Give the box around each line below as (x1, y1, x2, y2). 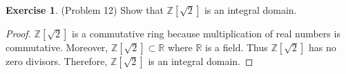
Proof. (6, 26, 31, 40)
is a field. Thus (205, 40, 268, 54)
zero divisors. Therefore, (6, 54, 108, 68)
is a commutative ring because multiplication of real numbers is (72, 26, 340, 40)
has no (308, 40, 336, 54)
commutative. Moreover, (6, 40, 108, 54)
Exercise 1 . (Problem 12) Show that (6, 3, 164, 17)
